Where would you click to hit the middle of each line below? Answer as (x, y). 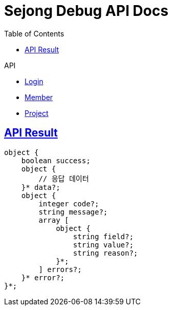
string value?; (103, 245)
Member (39, 97)
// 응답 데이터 (64, 178)
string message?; (73, 212)
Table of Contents (34, 33)
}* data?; (41, 187)
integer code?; (69, 204)
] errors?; (60, 269)
